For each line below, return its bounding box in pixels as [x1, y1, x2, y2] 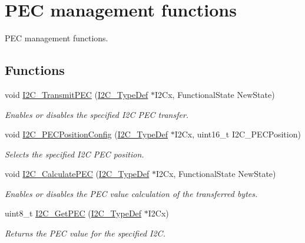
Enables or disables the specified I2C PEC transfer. [5, 108, 189, 120]
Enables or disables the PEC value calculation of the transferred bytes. [5, 187, 258, 199]
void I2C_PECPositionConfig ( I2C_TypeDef [5, 128, 168, 140]
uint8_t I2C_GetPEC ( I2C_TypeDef [5, 207, 142, 219]
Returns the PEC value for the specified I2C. [5, 227, 165, 239]
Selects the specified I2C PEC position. [5, 147, 144, 160]
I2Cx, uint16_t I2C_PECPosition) [174, 128, 301, 140]
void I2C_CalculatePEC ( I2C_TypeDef [5, 168, 150, 180]
